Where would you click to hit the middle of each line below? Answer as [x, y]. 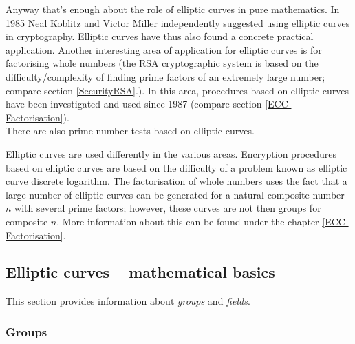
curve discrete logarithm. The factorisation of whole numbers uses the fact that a [176, 181]
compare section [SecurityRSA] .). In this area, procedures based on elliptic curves [177, 90]
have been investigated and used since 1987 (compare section [134, 104]
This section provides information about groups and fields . [128, 301]
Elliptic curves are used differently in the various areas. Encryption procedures [171, 153]
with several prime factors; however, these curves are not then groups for [168, 208]
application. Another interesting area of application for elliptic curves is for [164, 49]
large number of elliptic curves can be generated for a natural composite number [175, 194]
